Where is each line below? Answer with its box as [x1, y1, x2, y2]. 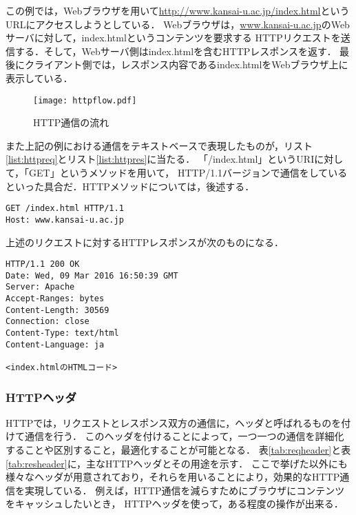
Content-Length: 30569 [6, 305, 109, 315]
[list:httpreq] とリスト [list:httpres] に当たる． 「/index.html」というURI [6, 152, 315, 166]
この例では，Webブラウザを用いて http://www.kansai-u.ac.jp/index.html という [6, 3, 350, 17]
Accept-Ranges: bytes [6, 294, 105, 304]
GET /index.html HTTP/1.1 [6, 203, 124, 214]
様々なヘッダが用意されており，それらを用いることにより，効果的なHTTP [6, 469, 340, 484]
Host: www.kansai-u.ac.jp [6, 214, 124, 225]
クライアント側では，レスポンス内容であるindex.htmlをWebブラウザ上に [24, 57, 348, 72]
